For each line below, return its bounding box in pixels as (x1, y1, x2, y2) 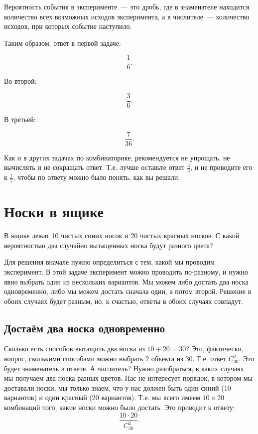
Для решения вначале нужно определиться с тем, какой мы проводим (4, 257, 215, 267)
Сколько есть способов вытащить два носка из (4, 343, 145, 354)
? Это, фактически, (186, 343, 244, 354)
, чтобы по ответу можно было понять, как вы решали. (13, 172, 180, 182)
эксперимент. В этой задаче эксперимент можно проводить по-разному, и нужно (4, 266, 248, 277)
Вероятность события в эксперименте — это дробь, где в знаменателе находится (4, 1, 250, 11)
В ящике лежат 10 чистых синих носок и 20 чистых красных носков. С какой (4, 230, 240, 241)
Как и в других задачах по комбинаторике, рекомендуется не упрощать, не (4, 152, 230, 162)
